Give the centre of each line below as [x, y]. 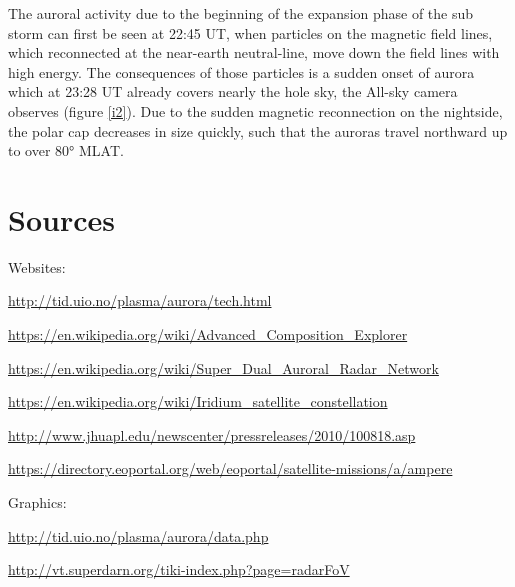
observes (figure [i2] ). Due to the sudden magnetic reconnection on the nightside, [255, 110]
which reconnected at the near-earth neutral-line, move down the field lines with [254, 52]
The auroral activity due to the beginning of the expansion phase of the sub [241, 13]
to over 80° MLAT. [66, 150]
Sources [61, 218]
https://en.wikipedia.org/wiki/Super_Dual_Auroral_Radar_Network [223, 367]
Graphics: [37, 502]
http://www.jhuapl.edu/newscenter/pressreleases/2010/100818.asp [212, 434]
